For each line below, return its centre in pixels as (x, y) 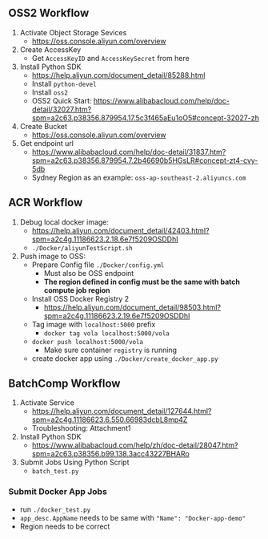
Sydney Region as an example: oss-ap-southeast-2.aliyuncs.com (139, 177)
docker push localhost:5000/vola (88, 342)
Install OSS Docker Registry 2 (80, 298)
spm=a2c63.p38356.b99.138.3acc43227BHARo (110, 454)
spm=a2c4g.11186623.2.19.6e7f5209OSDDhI (117, 315)
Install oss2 (50, 92)
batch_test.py (55, 472)
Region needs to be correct (65, 526)
